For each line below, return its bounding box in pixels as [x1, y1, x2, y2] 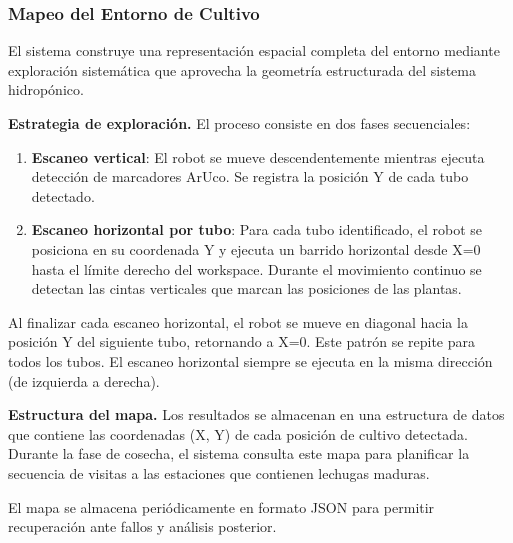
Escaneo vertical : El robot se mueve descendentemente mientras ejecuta [31, 146, 485, 167]
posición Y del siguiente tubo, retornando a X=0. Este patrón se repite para [8, 331, 475, 352]
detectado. [31, 185, 95, 206]
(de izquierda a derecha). [8, 370, 160, 391]
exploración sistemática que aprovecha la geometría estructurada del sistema [8, 59, 476, 80]
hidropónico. [8, 79, 84, 100]
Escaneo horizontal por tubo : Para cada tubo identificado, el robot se [31, 219, 483, 240]
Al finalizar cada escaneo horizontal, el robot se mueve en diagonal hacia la [8, 311, 468, 332]
